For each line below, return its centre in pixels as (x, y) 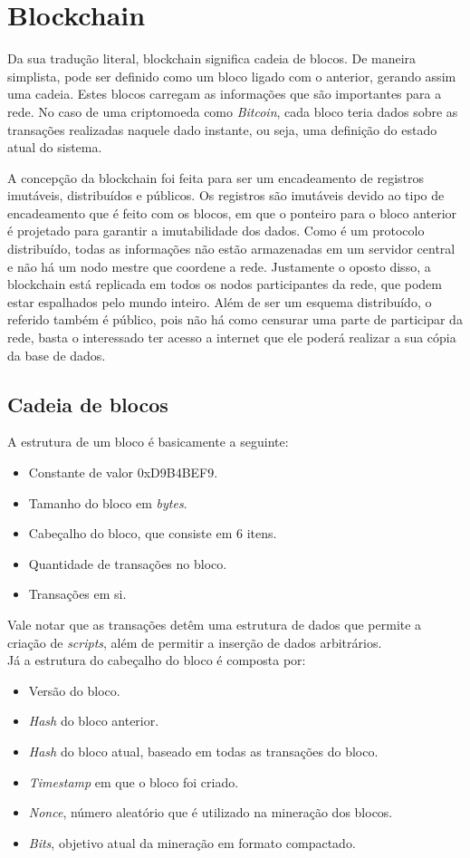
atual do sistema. (55, 147)
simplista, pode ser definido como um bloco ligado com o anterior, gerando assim (232, 76)
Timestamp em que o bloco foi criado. (134, 781)
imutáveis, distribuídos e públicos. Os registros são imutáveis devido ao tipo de (226, 195)
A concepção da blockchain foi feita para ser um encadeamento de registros (216, 177)
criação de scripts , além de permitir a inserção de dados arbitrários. (195, 642)
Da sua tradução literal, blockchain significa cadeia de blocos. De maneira (212, 58)
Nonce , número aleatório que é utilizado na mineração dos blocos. (211, 812)
